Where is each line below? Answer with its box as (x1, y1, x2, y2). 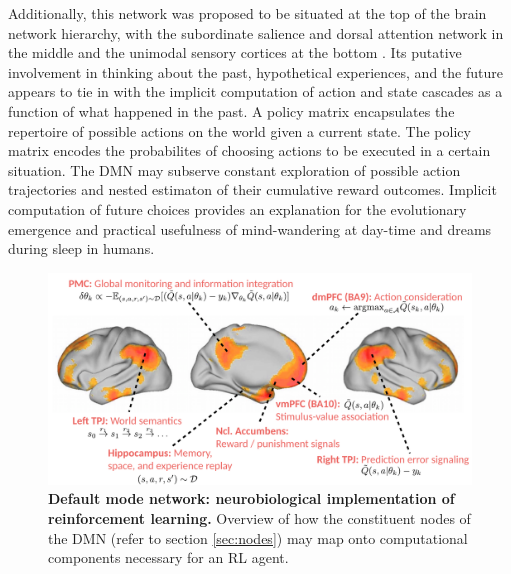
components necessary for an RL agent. (48, 547, 289, 568)
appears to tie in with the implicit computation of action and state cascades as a (8, 81, 503, 102)
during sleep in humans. (8, 238, 155, 259)
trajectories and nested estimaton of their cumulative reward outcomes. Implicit (8, 179, 497, 200)
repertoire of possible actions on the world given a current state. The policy (8, 120, 471, 141)
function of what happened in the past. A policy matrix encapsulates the (8, 100, 455, 121)
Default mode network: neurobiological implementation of (48, 488, 455, 509)
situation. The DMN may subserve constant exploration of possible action (8, 159, 461, 180)
